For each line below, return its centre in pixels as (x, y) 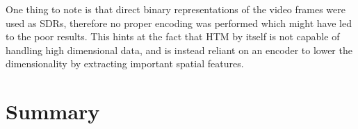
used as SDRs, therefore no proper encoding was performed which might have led (179, 23)
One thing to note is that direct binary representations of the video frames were (176, 9)
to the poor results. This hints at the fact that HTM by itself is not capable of (173, 36)
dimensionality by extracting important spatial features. (125, 63)
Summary (53, 111)
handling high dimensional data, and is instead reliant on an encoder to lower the (179, 50)
